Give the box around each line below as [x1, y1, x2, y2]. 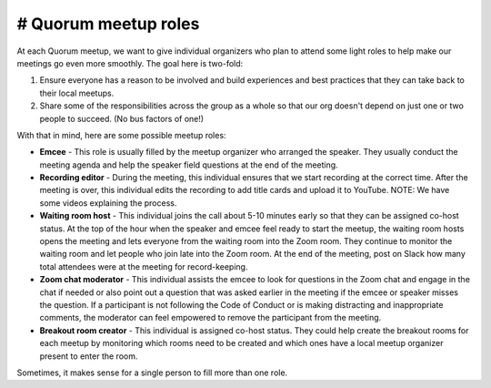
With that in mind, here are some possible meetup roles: [16, 129, 226, 140]
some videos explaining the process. [39, 197, 177, 209]
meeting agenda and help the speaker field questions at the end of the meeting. [39, 159, 338, 170]
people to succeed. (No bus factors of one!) [39, 113, 205, 124]
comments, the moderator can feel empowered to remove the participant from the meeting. [39, 312, 382, 323]
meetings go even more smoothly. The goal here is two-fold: [16, 57, 244, 68]
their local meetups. [39, 87, 115, 98]
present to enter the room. [39, 351, 138, 362]
